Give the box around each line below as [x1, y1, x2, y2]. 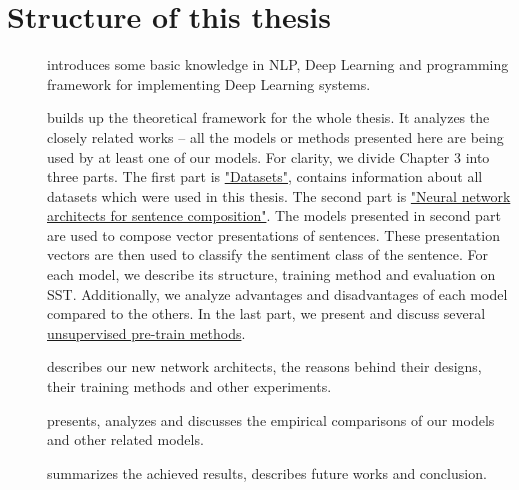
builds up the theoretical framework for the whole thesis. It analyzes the [47, 107, 490, 128]
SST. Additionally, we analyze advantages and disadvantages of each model [47, 283, 508, 304]
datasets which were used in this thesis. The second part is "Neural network [47, 185, 511, 206]
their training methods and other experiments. [47, 376, 332, 397]
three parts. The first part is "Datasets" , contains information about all [47, 166, 483, 187]
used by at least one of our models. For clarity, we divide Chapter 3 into [47, 146, 490, 167]
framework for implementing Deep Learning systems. [47, 73, 371, 94]
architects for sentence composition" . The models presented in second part [47, 205, 501, 226]
